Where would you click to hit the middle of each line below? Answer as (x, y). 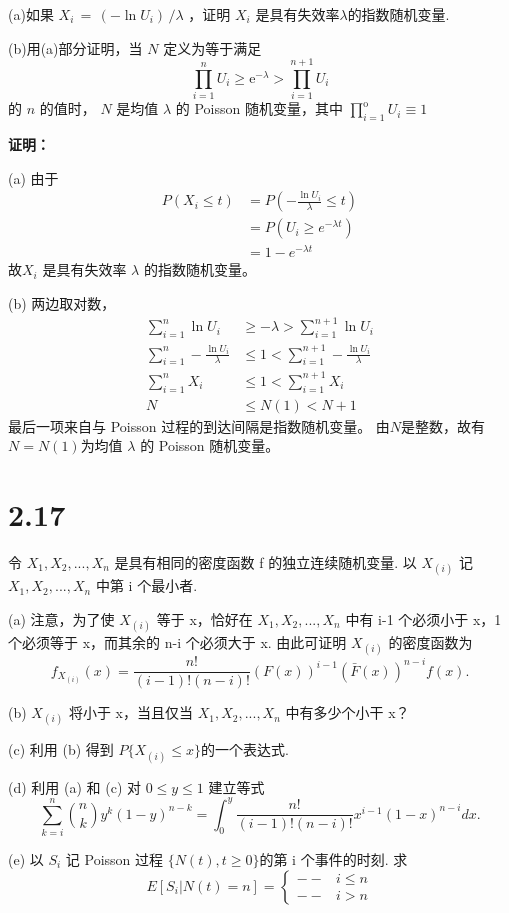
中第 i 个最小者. (146, 585)
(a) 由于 (33, 177)
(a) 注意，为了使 (61, 618)
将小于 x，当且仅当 (130, 712)
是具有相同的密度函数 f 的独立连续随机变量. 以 (265, 561)
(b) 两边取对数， (62, 303)
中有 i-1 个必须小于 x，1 (423, 618)
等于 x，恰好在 (204, 618)
